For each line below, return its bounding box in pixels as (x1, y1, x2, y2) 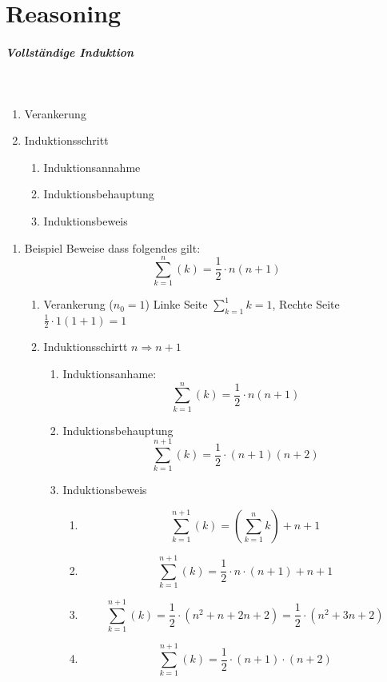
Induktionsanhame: (62, 365, 157, 381)
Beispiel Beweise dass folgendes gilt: (24, 239, 201, 256)
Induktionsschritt (24, 132, 109, 149)
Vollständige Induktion (6, 43, 134, 60)
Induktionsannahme (43, 158, 141, 175)
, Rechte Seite (272, 296, 340, 313)
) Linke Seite (145, 296, 208, 313)
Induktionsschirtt (43, 338, 128, 355)
